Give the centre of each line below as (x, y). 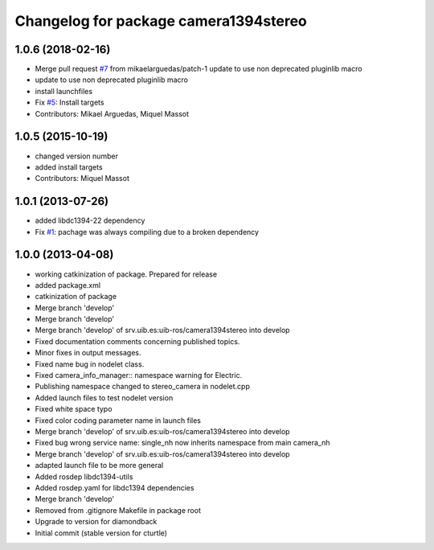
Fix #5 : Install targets (70, 103)
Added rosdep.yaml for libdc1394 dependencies (115, 487)
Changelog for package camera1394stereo (161, 21)
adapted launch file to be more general (99, 466)
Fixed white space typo (74, 409)
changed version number (76, 156)
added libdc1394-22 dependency (90, 220)
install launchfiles (63, 91)
